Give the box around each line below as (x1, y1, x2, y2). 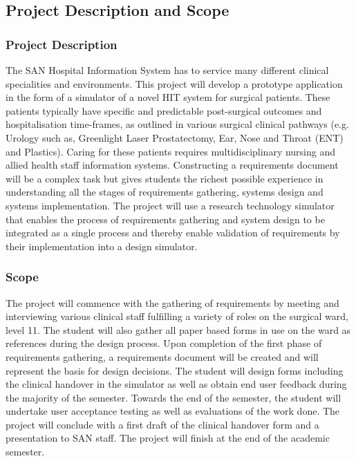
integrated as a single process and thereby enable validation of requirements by (6, 225, 340, 240)
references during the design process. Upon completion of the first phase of (6, 336, 322, 350)
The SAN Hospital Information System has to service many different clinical (6, 63, 329, 77)
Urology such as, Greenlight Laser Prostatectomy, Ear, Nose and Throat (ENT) (6, 130, 344, 144)
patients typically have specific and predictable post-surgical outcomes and (6, 103, 322, 117)
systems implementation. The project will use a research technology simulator (6, 198, 335, 212)
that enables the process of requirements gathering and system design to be (6, 211, 325, 226)
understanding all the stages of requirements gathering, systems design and (6, 185, 324, 199)
